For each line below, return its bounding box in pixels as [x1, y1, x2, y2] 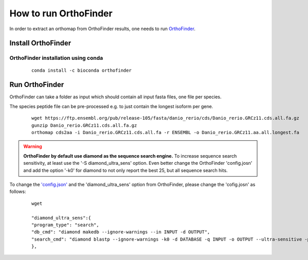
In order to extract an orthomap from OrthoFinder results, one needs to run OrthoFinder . [9, 26, 196, 32]
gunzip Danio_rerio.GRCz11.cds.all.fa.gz [31, 122, 137, 128]
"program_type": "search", [31, 222, 100, 228]
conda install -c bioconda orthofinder [31, 67, 132, 73]
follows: [9, 188, 26, 194]
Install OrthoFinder [9, 39, 71, 48]
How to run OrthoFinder [9, 8, 113, 19]
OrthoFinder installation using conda [9, 54, 103, 61]
